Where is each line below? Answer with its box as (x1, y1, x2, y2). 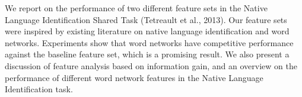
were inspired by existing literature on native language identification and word (5, 25, 290, 37)
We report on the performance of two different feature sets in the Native (5, 2, 268, 14)
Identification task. (5, 83, 73, 95)
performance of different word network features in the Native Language (5, 71, 263, 83)
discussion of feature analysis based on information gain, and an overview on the (5, 59, 297, 72)
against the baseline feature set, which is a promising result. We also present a (5, 48, 290, 60)
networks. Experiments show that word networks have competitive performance (5, 36, 294, 48)
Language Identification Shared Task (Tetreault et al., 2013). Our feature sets (5, 13, 287, 25)
